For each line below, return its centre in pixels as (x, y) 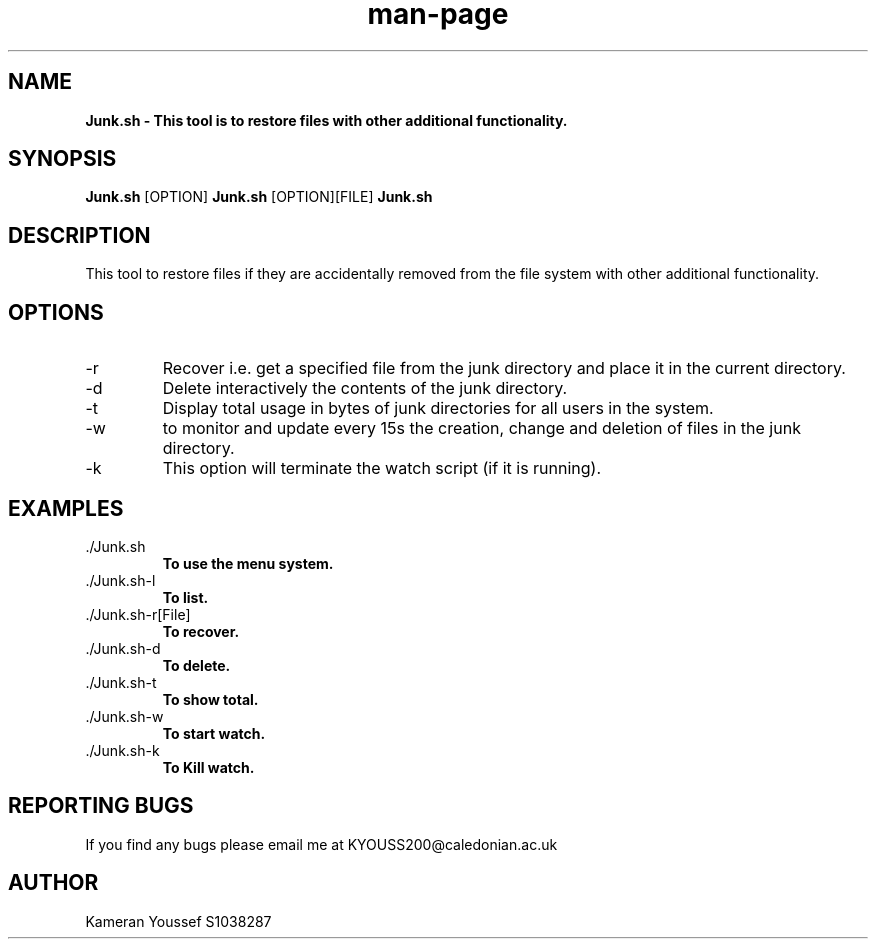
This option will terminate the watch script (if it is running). (382, 468)
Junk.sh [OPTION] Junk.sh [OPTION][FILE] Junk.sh (259, 197)
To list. (185, 597)
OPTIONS (56, 312)
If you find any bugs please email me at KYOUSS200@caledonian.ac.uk (321, 844)
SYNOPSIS (62, 159)
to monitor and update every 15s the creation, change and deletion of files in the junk (481, 428)
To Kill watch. (208, 767)
